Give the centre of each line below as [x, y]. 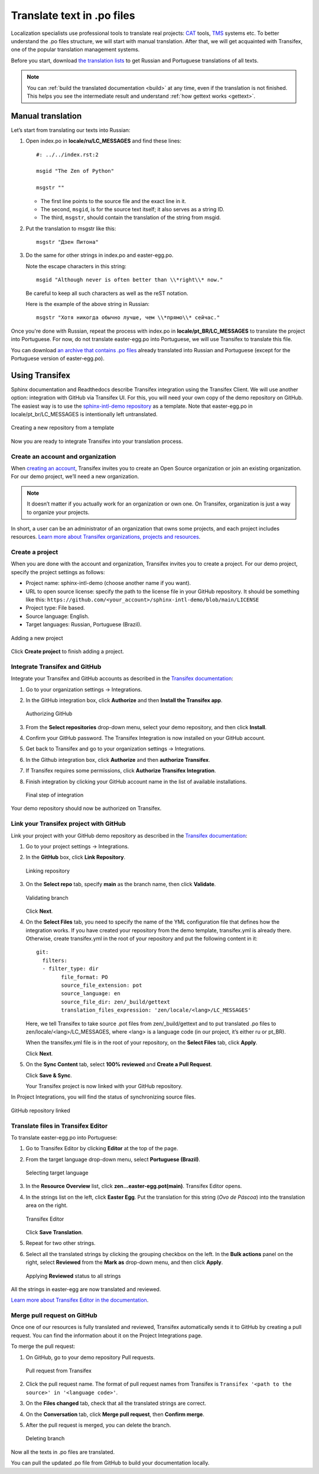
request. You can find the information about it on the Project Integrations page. [107, 1335]
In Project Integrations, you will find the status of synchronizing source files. [103, 1097]
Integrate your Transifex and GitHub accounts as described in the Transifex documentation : [122, 678]
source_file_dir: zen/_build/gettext [116, 1002]
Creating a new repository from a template [63, 428]
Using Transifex [41, 375]
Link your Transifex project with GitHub [69, 824]
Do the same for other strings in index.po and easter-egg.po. [100, 255]
